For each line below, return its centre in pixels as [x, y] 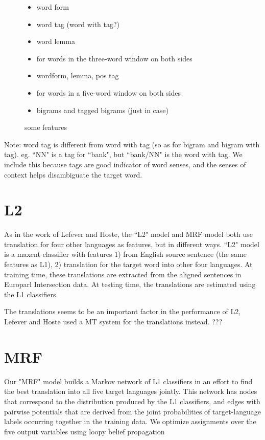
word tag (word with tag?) [78, 24]
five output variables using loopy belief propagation [85, 431]
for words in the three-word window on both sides [114, 58]
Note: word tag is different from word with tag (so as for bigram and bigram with [132, 144]
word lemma [56, 41]
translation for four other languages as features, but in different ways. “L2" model [132, 244]
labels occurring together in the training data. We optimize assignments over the [130, 421]
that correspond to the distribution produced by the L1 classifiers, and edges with [132, 401]
